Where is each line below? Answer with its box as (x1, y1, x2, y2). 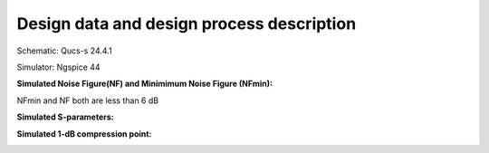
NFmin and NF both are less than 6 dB (16, 95, 158, 106)
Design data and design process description (16, 14, 357, 33)
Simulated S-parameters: (16, 111, 114, 122)
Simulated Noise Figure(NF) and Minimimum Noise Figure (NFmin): (16, 78, 273, 90)
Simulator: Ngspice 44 (16, 62, 101, 72)
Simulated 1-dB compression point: (16, 128, 152, 139)
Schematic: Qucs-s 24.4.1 (16, 45, 112, 56)
